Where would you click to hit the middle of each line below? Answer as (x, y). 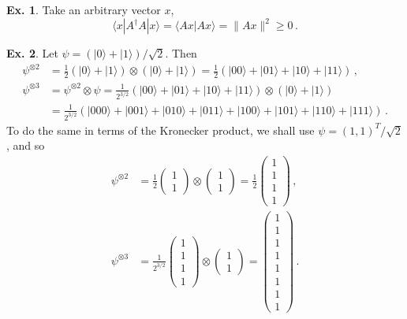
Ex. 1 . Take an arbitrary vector (84, 9)
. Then (181, 53)
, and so (26, 145)
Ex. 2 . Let (32, 53)
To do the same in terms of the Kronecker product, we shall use (161, 130)
